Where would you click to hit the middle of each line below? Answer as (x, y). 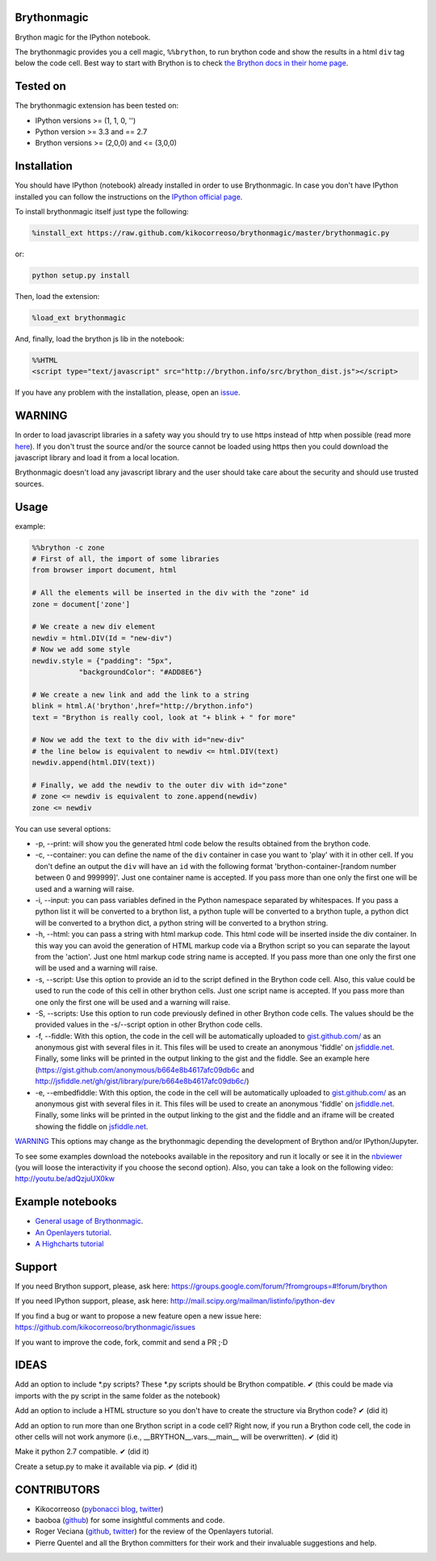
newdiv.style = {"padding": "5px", (102, 660)
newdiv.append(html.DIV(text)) (94, 763)
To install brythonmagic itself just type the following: (102, 212)
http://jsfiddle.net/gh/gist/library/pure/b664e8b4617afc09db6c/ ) (142, 1081)
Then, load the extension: (57, 296)
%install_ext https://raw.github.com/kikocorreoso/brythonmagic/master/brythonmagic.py (211, 233)
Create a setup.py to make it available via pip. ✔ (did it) (106, 1466)
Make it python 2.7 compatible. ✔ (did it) (82, 1452)
